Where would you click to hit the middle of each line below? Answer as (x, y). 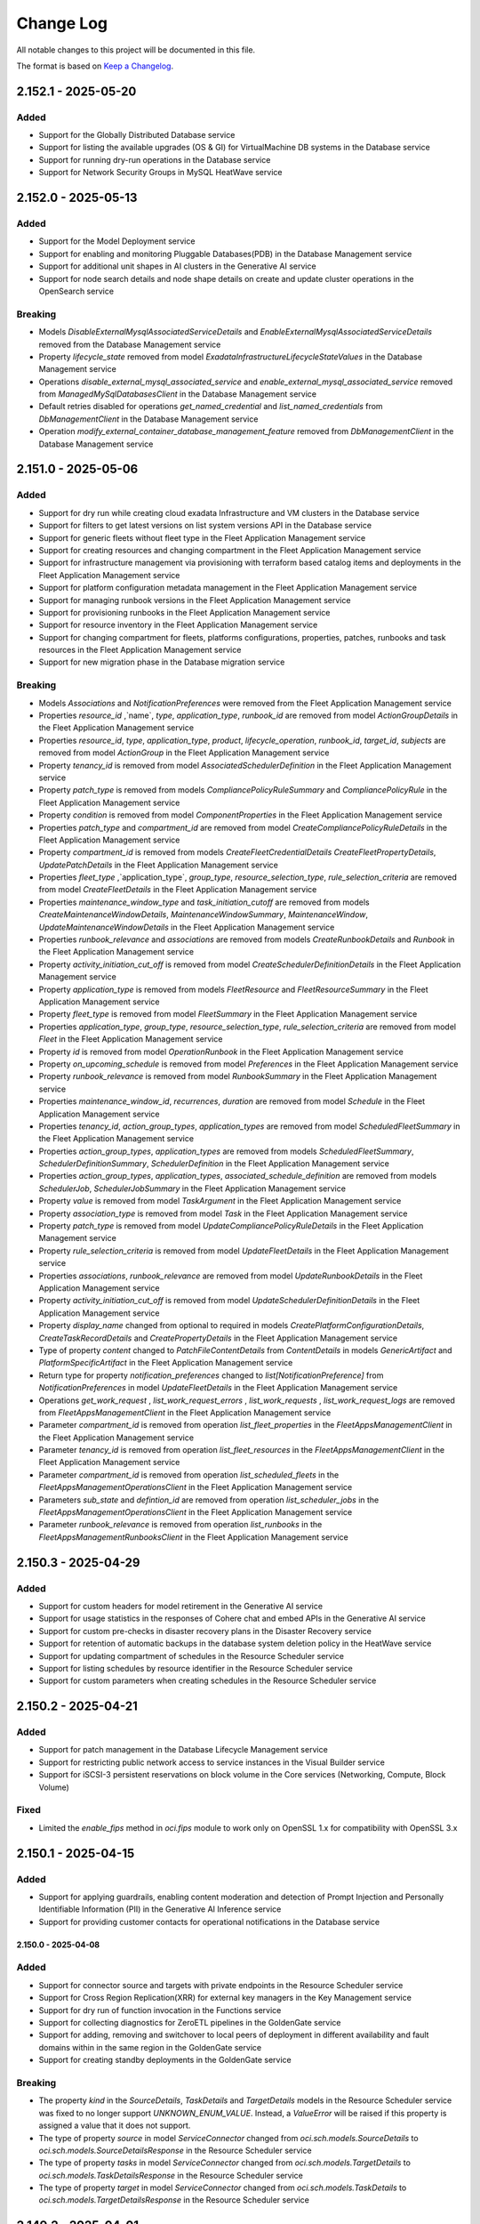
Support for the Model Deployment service (117, 241)
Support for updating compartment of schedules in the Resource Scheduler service (192, 1656)
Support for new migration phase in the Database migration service (162, 662)
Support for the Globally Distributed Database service (137, 135)
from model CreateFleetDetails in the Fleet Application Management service (178, 890)
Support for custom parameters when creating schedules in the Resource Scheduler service (208, 1680)
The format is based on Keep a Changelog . (95, 66)
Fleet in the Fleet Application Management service (131, 1039)
